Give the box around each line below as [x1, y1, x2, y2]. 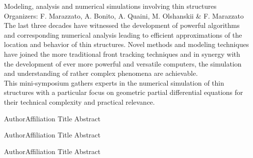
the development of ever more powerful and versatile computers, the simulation [4, 58, 242, 68]
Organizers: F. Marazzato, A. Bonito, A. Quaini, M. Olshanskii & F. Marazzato [4, 10, 244, 21]
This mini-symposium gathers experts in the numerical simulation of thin [4, 77, 224, 88]
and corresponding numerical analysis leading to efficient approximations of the [4, 29, 242, 40]
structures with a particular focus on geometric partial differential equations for [4, 87, 243, 97]
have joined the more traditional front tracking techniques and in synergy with [4, 48, 240, 59]
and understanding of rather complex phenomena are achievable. [4, 68, 198, 78]
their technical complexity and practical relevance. [4, 96, 155, 107]
